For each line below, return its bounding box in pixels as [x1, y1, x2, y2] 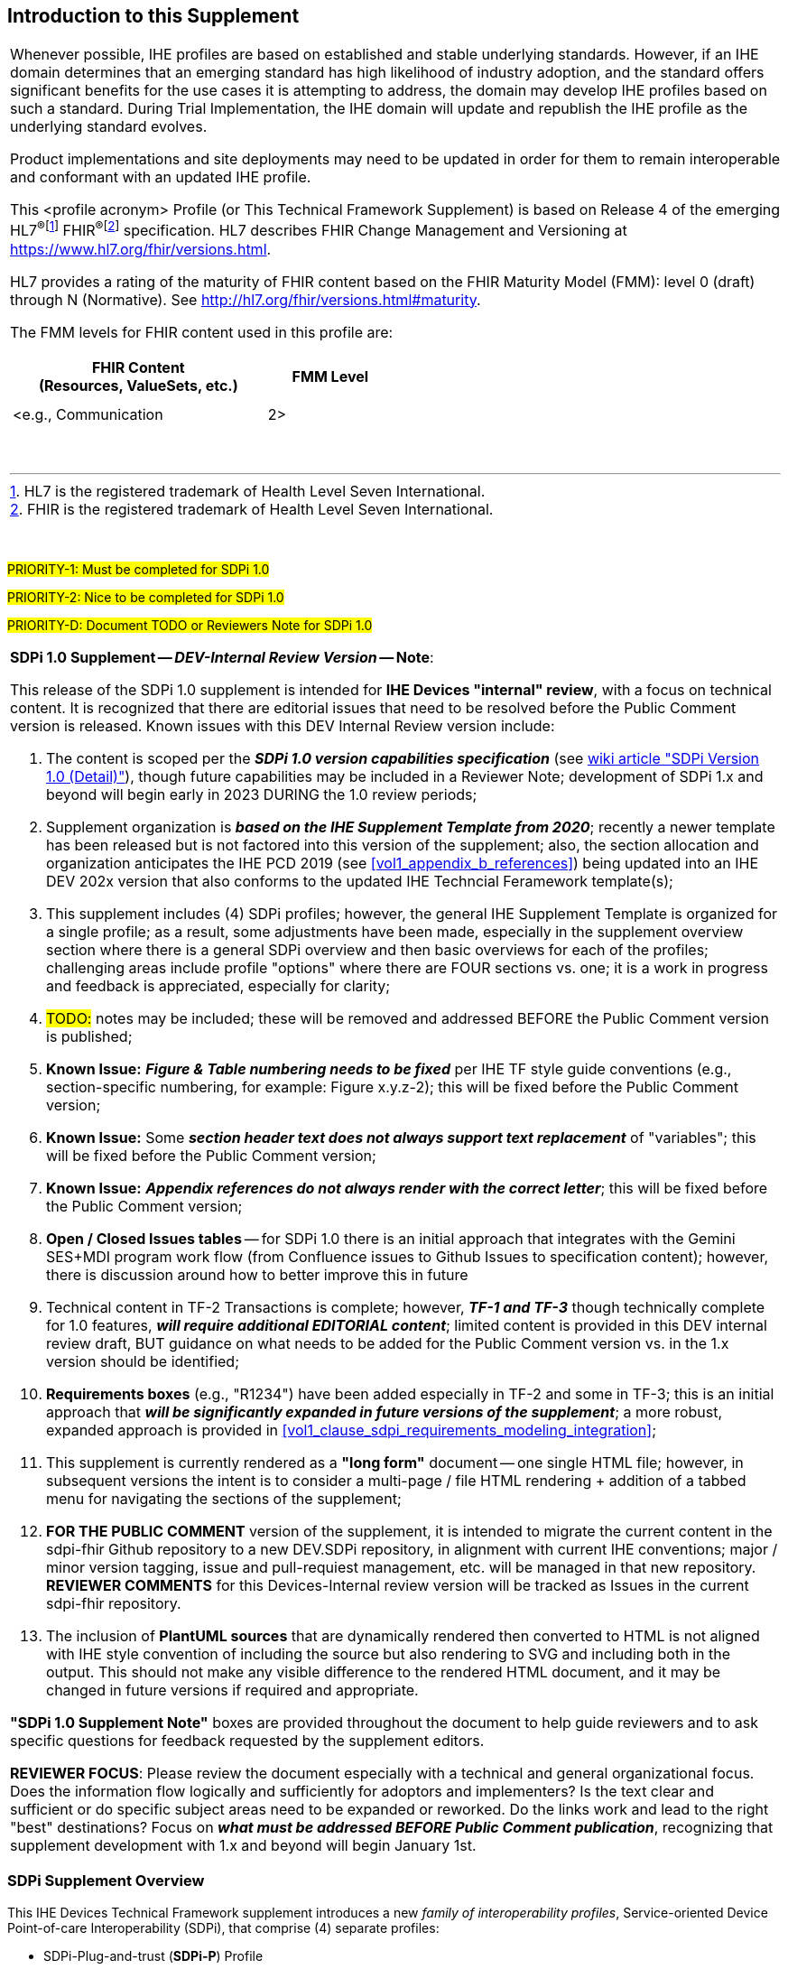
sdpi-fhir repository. [46, 1593, 181, 1612]
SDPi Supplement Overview [7, 1871, 205, 1890]
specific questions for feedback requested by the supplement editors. [10, 1731, 485, 1750]
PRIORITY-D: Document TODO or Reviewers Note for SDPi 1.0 [7, 617, 373, 633]
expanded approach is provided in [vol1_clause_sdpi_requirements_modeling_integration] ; [46, 1420, 656, 1439]
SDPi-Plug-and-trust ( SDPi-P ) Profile [43, 1947, 264, 1964]
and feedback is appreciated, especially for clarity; [46, 976, 391, 995]
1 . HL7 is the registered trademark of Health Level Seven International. [10, 481, 486, 500]
